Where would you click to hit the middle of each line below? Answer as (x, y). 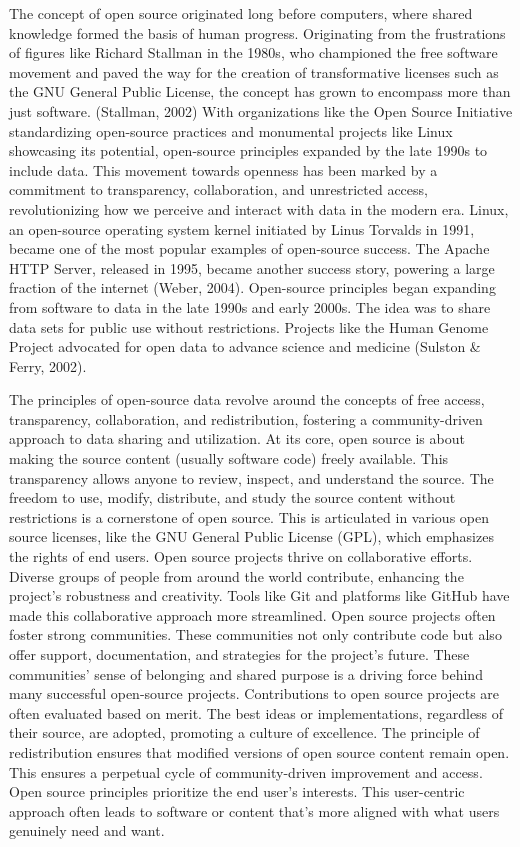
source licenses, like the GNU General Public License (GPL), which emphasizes (251, 536)
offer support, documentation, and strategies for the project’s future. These (239, 654)
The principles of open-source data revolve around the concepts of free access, (247, 399)
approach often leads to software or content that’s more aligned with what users (254, 810)
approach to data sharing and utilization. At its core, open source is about (237, 438)
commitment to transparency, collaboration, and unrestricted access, (218, 189)
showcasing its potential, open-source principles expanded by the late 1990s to (248, 150)
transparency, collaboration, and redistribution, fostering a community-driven (246, 418)
